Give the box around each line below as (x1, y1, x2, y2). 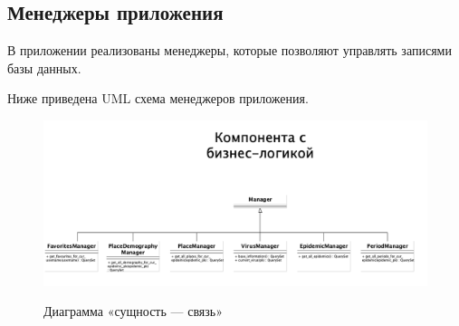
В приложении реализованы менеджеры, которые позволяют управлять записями (7, 41, 452, 60)
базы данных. (7, 58, 81, 77)
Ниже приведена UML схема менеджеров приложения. (7, 89, 309, 108)
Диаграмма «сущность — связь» (43, 302, 223, 321)
